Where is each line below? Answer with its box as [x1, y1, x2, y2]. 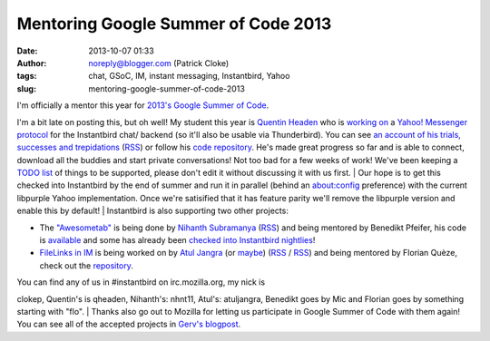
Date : [16, 45, 38, 56]
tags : [16, 71, 37, 82]
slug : [16, 83, 36, 94]
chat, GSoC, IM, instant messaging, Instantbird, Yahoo [88, 71, 290, 82]
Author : [16, 57, 47, 68]
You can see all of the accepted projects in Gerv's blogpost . [16, 318, 241, 330]
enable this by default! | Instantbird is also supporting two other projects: [16, 205, 289, 217]
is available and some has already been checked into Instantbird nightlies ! [39, 235, 316, 246]
